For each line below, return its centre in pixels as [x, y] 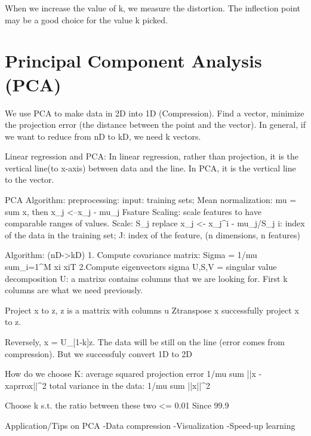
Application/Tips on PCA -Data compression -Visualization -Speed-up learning [150, 425]
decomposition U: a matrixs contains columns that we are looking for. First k [146, 278]
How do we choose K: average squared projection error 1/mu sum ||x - [133, 374]
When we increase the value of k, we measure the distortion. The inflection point [153, 8]
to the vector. [30, 179]
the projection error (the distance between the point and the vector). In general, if [155, 125]
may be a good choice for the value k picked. [87, 19]
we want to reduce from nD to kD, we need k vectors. [103, 136]
